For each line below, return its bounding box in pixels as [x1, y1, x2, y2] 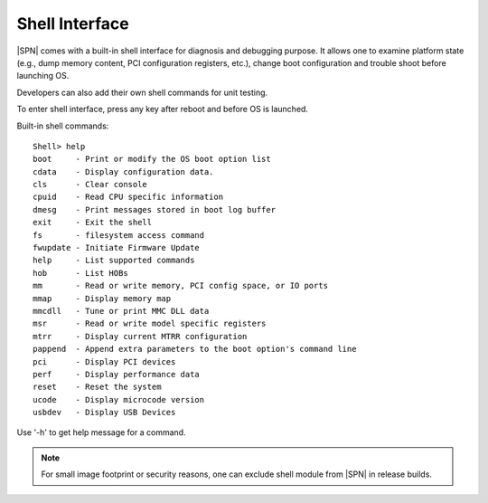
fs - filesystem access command [33, 230, 205, 240]
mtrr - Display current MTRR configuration [33, 331, 248, 341]
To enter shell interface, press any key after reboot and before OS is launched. [16, 104, 309, 115]
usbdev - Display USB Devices [33, 407, 176, 418]
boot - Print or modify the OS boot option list [33, 154, 271, 165]
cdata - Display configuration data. [33, 166, 214, 176]
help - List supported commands [33, 255, 195, 266]
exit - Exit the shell [33, 217, 153, 228]
